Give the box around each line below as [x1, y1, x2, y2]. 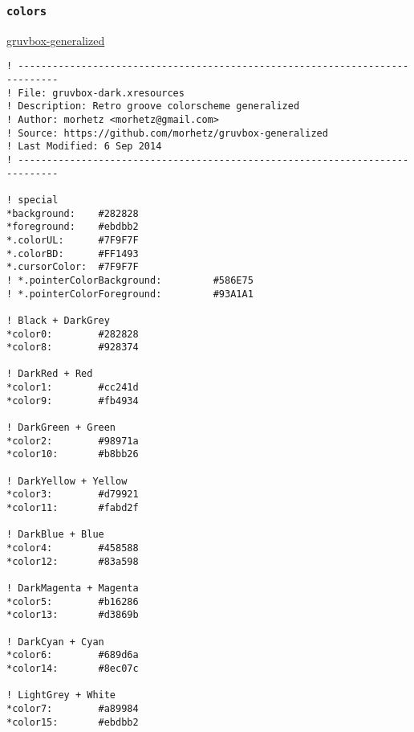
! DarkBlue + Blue [6, 529, 104, 541]
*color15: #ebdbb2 [6, 716, 139, 728]
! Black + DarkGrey [6, 314, 110, 326]
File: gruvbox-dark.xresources [18, 87, 185, 99]
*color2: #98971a [6, 435, 139, 447]
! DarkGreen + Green [6, 422, 116, 434]
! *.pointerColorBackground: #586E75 [6, 274, 254, 286]
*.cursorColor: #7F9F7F [6, 261, 139, 273]
